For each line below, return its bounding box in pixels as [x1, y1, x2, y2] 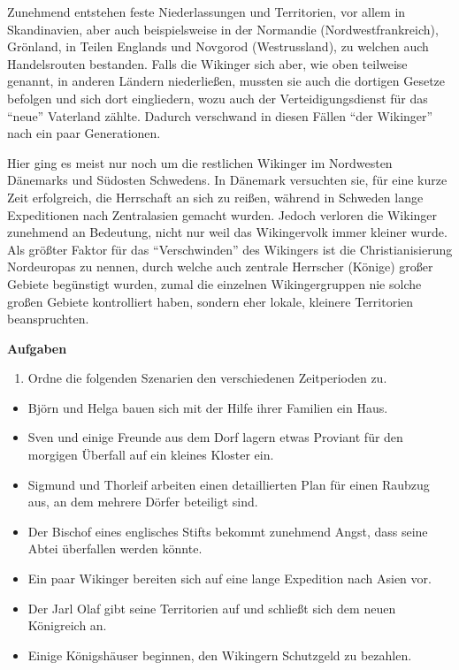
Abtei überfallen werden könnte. [27, 539, 203, 558]
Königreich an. [27, 616, 107, 635]
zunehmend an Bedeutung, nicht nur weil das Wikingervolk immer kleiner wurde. [7, 223, 448, 241]
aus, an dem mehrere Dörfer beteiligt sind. [27, 492, 258, 511]
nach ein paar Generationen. [7, 124, 161, 142]
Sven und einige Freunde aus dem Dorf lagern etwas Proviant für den [27, 428, 403, 446]
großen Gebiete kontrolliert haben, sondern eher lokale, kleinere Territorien [7, 292, 414, 310]
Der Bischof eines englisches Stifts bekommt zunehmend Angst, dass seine [27, 522, 428, 540]
